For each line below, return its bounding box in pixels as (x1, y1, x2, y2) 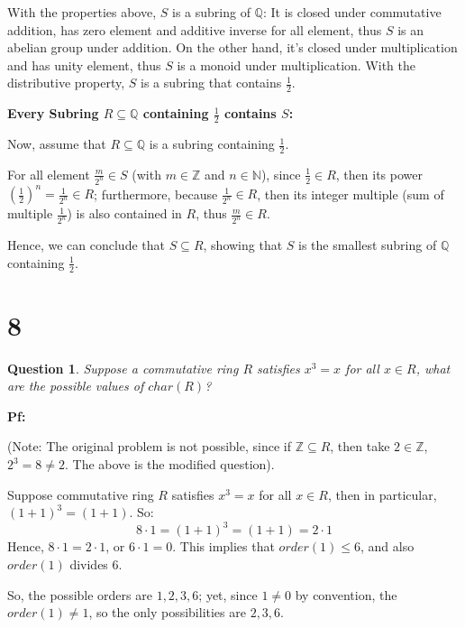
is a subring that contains (141, 73, 282, 92)
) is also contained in (67, 204, 182, 223)
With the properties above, (7, 3, 157, 21)
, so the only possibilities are (88, 603, 246, 622)
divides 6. (69, 554, 123, 573)
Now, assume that (7, 134, 106, 153)
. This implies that (172, 537, 275, 556)
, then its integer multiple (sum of (257, 184, 444, 203)
